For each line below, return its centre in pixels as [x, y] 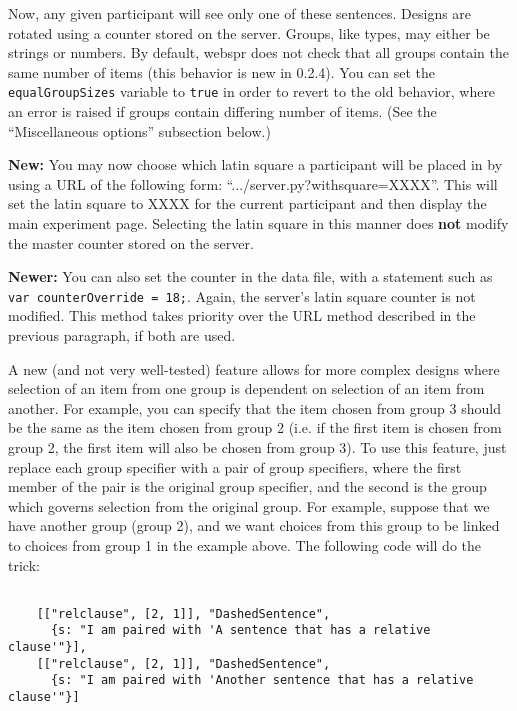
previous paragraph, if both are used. [122, 335]
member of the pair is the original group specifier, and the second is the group [247, 486]
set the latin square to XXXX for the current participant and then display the [247, 203]
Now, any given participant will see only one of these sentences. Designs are [240, 13]
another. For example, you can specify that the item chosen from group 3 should [254, 407]
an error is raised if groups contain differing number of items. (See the [222, 111]
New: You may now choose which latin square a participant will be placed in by [255, 164]
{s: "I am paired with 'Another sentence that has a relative [262, 680]
